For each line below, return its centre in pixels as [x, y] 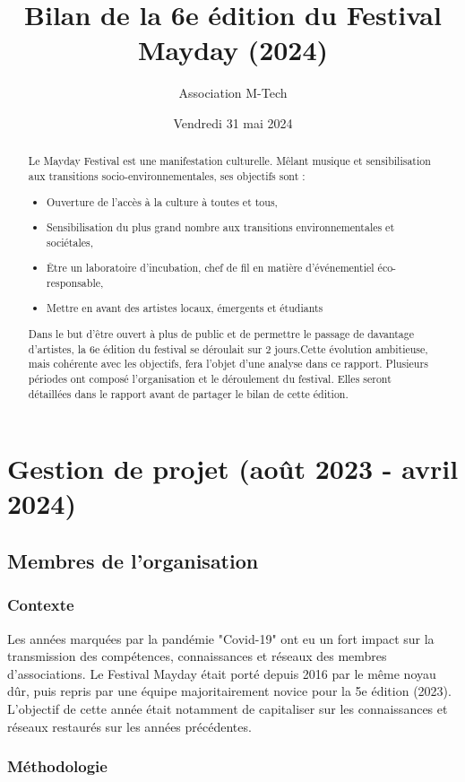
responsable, [75, 282]
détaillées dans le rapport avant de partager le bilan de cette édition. [188, 393]
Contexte [41, 605]
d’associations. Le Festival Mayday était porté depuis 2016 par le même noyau [222, 673]
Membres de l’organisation [133, 561]
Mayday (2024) [233, 50]
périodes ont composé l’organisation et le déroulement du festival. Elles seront [210, 378]
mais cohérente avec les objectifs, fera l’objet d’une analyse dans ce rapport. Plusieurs [228, 364]
